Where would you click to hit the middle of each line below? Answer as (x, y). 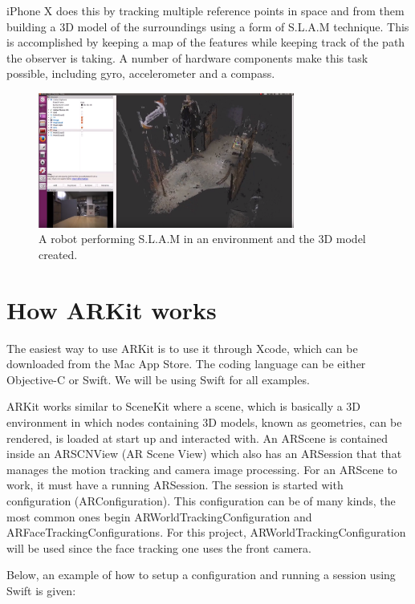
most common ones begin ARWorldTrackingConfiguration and (159, 516)
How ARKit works (112, 309)
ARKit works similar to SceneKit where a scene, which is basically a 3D (184, 406)
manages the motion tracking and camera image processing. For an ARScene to (202, 469)
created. (58, 254)
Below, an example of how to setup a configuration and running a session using (201, 575)
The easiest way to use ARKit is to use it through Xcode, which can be (182, 348)
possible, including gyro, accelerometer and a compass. (141, 73)
